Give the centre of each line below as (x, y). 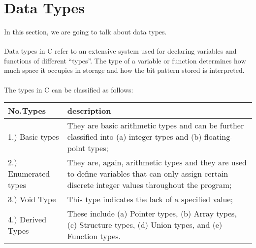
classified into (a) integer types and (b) (134, 137)
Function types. (94, 236)
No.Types (27, 111)
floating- (218, 137)
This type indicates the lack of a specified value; (150, 199)
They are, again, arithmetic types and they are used (157, 162)
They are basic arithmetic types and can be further (156, 125)
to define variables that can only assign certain (148, 174)
